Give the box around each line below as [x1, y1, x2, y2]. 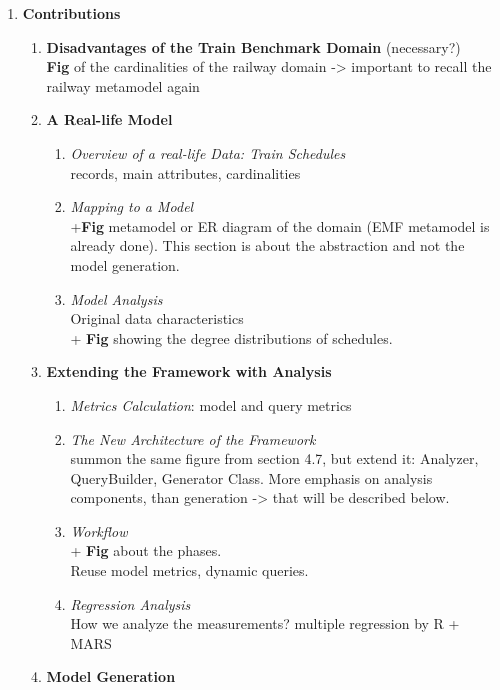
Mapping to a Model [70, 196, 194, 217]
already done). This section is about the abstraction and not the [70, 235, 465, 256]
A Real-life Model [46, 109, 173, 130]
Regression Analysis [70, 593, 191, 614]
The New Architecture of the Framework [70, 428, 316, 449]
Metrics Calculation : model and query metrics [70, 394, 352, 415]
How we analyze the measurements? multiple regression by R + [70, 613, 460, 634]
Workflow [70, 520, 128, 541]
